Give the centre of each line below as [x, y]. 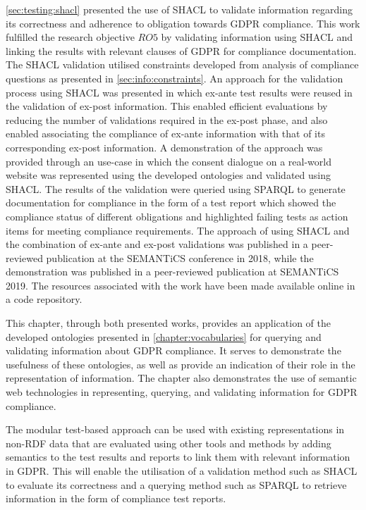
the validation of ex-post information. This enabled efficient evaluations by [167, 106]
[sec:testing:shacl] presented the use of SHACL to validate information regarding [179, 9]
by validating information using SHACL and [257, 37]
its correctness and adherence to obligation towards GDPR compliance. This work [183, 23]
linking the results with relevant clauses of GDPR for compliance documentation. [181, 50]
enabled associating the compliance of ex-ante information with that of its [165, 133]
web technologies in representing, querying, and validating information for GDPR [182, 392]
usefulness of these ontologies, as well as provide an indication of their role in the [181, 364]
